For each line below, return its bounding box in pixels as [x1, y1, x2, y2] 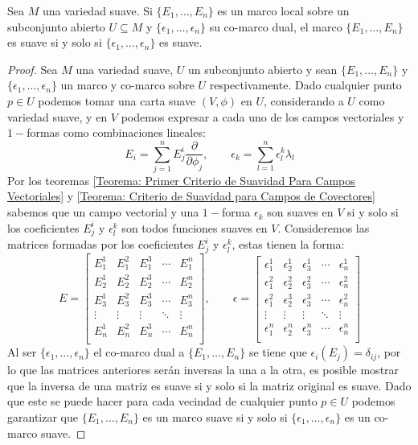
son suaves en [267, 204, 334, 220]
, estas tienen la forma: [232, 236, 345, 253]
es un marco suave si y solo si [142, 408, 288, 425]
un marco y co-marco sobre [60, 76, 195, 93]
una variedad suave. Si [42, 2, 153, 19]
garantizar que [7, 408, 78, 425]
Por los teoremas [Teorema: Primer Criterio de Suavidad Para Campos [7, 171, 355, 188]
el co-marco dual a [93, 344, 185, 361]
